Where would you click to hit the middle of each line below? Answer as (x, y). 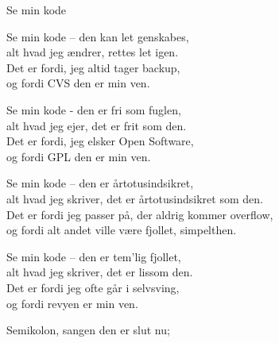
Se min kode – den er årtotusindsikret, (100, 183)
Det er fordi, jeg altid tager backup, (93, 67)
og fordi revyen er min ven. (72, 303)
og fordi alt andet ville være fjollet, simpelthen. (122, 230)
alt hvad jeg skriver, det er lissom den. (100, 272)
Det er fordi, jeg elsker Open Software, (100, 141)
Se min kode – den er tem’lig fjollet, (94, 256)
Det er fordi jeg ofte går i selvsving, (93, 287)
